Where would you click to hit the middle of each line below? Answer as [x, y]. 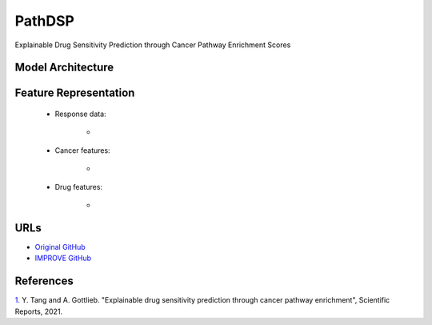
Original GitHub [60, 247]
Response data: [81, 114]
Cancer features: [83, 150]
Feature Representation [75, 93]
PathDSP [45, 21]
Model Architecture [64, 68]
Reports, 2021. [39, 311]
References [44, 281]
